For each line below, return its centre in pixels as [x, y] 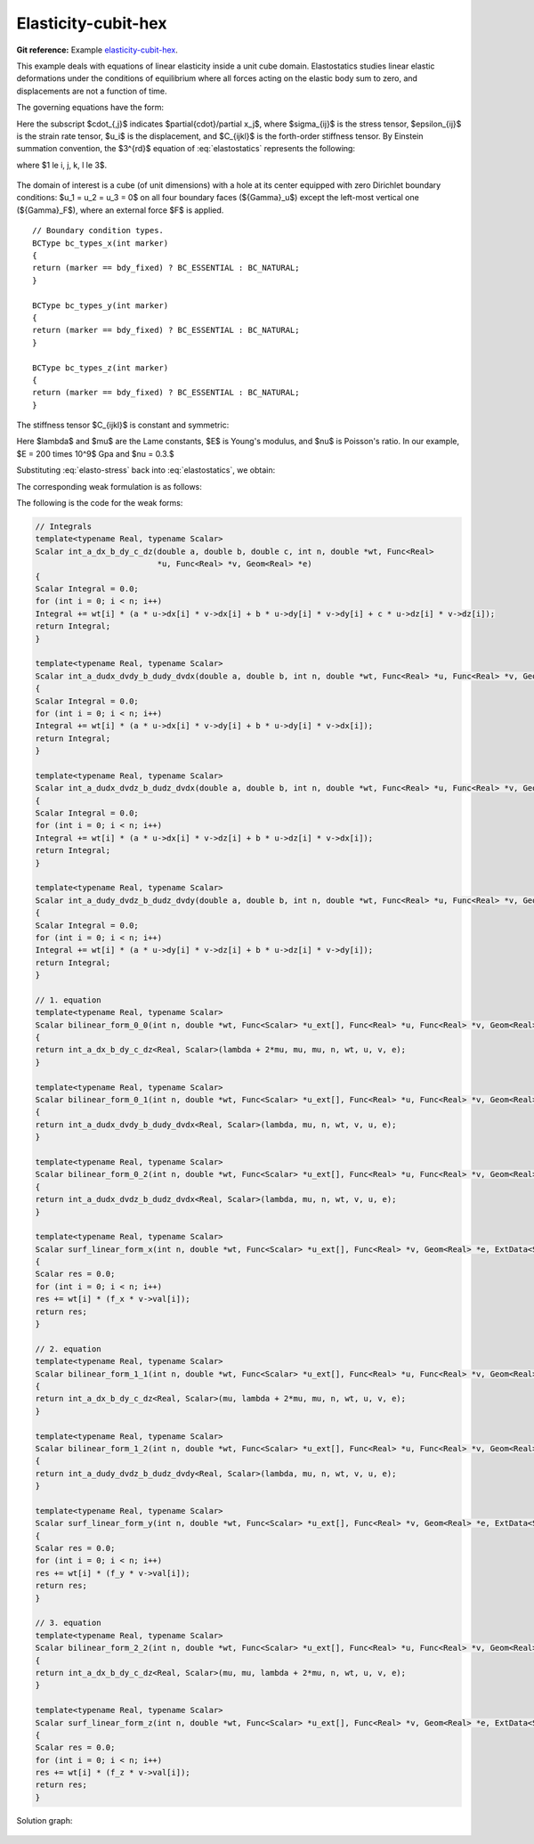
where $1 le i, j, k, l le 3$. [61, 165]
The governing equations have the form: [90, 108]
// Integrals [64, 527]
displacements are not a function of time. [92, 91]
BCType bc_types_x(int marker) [101, 243]
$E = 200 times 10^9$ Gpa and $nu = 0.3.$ [95, 453]
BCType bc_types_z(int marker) [101, 368]
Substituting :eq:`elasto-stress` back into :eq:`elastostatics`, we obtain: [146, 470]
